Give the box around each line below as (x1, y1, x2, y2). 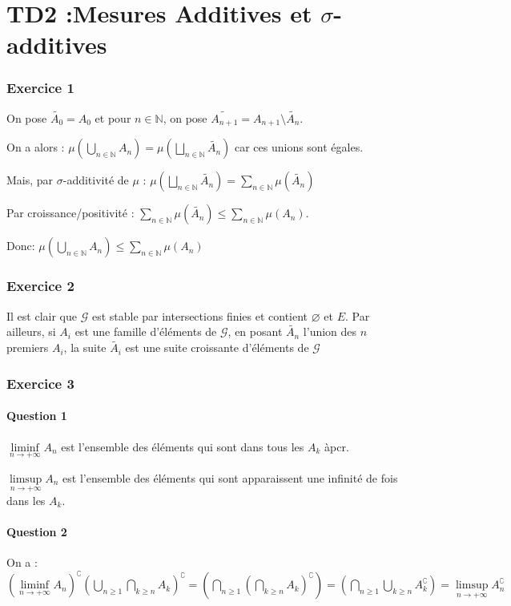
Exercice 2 (6, 276, 74, 296)
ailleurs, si (6, 323, 56, 340)
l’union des (303, 323, 357, 340)
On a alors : (6, 139, 65, 156)
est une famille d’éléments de (74, 323, 217, 340)
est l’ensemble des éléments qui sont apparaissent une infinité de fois (62, 469, 398, 486)
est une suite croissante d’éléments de (125, 339, 309, 356)
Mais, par (6, 172, 54, 188)
